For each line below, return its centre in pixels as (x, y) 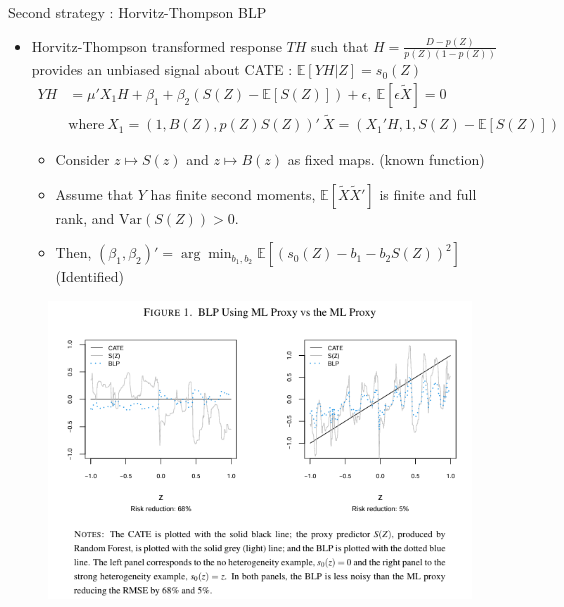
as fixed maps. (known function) (386, 159)
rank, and (85, 217)
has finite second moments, (233, 193)
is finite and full (428, 193)
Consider (82, 159)
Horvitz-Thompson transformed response (156, 45)
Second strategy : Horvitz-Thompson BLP (137, 12)
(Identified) (90, 276)
